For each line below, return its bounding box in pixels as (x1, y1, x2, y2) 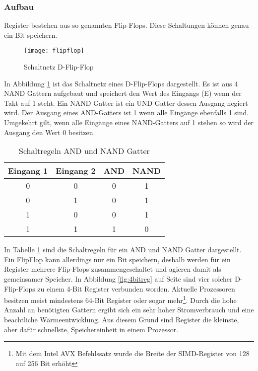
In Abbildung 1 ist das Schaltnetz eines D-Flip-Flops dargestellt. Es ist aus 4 (4, 78, 238, 88)
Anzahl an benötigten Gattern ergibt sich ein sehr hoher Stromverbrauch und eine (4, 304, 254, 315)
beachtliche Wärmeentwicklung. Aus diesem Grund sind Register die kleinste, (4, 314, 239, 325)
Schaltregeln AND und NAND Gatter (19, 145, 150, 157)
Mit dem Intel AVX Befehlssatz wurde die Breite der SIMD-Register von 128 (15, 348, 250, 359)
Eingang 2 (56, 165, 96, 177)
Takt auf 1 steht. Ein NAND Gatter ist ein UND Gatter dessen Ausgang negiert (4, 97, 248, 108)
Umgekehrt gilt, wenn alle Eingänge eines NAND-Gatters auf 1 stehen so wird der (4, 117, 254, 128)
